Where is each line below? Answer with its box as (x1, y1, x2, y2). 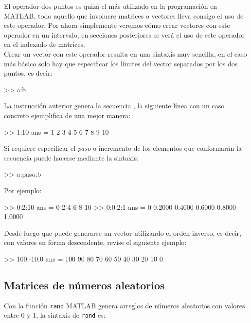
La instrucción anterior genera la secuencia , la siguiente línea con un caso (4, 101, 225, 111)
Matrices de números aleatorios (4, 277, 165, 292)
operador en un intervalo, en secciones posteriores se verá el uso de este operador (4, 29, 245, 40)
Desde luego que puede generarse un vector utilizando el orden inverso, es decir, (4, 227, 241, 238)
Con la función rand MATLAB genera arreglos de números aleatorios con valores (4, 300, 245, 310)
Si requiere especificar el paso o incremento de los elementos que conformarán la (4, 143, 242, 153)
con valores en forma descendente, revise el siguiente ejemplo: (4, 237, 187, 247)
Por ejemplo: (4, 185, 42, 195)
